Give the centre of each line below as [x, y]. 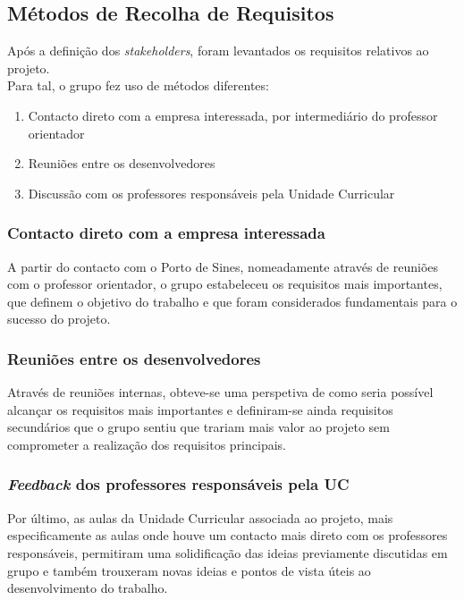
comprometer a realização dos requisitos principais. [147, 444]
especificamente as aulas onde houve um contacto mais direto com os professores [228, 535]
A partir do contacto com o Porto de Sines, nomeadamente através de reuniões [223, 266]
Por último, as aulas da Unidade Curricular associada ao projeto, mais [200, 517]
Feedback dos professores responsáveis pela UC [178, 484]
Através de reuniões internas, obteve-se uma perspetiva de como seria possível [220, 392]
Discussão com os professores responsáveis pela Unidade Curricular [211, 193]
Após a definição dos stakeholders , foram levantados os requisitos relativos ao [218, 51]
